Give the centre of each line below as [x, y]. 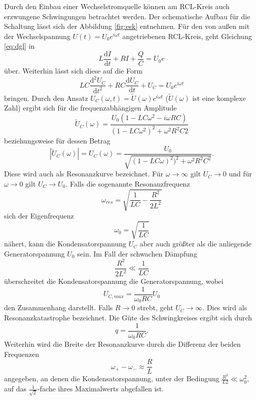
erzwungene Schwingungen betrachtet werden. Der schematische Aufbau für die [127, 16]
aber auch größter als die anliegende [195, 244]
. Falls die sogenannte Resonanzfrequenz [128, 183]
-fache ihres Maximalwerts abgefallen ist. [101, 389]
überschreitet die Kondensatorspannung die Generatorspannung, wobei [114, 281]
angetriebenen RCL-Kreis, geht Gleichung [187, 36]
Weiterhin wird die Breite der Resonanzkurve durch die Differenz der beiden [122, 344]
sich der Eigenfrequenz [39, 216]
